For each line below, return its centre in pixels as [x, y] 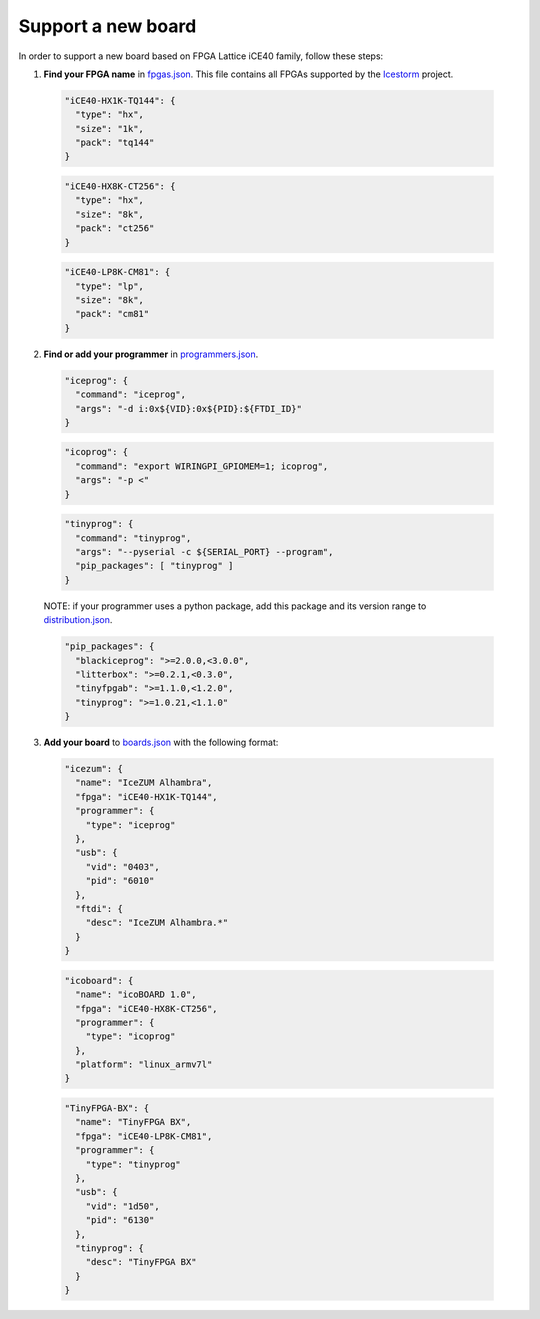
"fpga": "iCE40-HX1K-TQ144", [147, 796]
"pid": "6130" [120, 1220]
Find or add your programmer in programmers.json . [151, 354]
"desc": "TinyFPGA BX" [141, 1262]
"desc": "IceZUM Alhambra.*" [157, 923]
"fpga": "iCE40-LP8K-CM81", [144, 1136]
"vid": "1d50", [122, 1206]
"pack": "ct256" [115, 228]
